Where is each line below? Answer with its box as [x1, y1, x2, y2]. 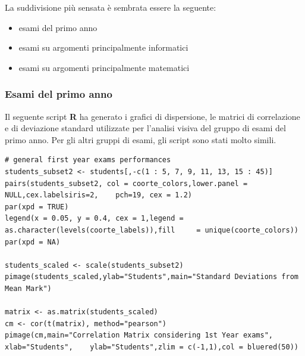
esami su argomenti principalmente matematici [18, 61, 190, 73]
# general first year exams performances [5, 156, 171, 165]
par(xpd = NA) [5, 237, 61, 246]
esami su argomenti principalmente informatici [18, 41, 188, 54]
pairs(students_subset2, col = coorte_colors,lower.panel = [5, 179, 248, 188]
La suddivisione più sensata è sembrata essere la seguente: [5, 1, 216, 13]
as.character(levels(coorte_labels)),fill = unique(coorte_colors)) [5, 225, 298, 234]
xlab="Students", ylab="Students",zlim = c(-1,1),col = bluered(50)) [5, 342, 298, 351]
